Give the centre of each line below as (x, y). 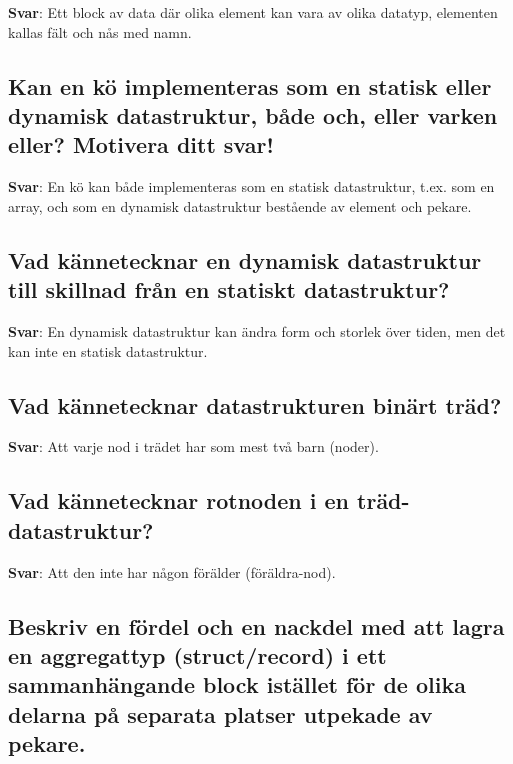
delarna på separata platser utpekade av (220, 713)
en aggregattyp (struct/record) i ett (197, 654)
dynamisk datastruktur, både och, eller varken (253, 114)
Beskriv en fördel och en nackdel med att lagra (256, 625)
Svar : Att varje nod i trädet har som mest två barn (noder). (193, 446)
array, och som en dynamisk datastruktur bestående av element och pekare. (240, 205)
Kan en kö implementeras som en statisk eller (250, 85)
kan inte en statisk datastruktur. (108, 350)
